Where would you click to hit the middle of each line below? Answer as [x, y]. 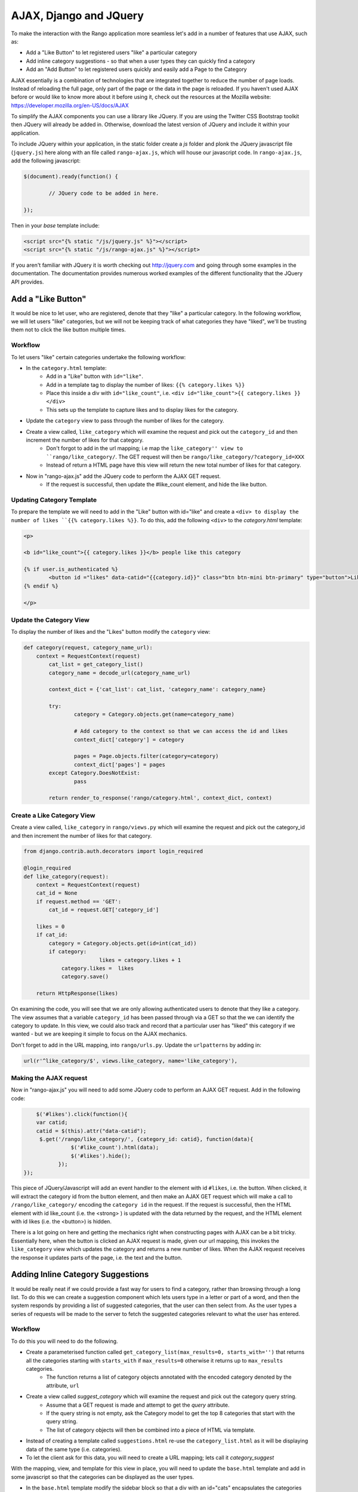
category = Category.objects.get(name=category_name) [154, 714]
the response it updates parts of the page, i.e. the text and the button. [97, 1257]
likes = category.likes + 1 [140, 960]
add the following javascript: [46, 161]
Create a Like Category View [53, 815]
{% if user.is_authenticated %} [71, 569]
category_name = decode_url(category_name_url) [120, 673]
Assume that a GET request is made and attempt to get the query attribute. [138, 1405]
